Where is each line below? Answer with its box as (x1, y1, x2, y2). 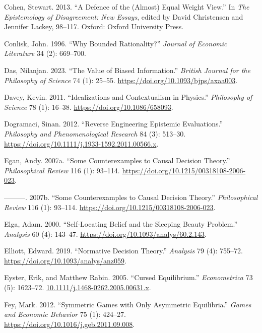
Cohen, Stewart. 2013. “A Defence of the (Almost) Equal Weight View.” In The (4, 2, 249, 12)
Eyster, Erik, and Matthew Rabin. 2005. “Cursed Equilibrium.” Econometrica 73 (4, 272, 253, 283)
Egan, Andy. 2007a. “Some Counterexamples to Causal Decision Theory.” (4, 155, 230, 166)
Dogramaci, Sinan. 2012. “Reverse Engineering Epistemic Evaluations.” (4, 118, 223, 129)
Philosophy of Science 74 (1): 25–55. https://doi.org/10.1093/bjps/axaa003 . (4, 75, 238, 85)
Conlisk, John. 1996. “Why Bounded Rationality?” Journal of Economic (4, 38, 227, 48)
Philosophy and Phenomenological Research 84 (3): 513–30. (4, 128, 186, 139)
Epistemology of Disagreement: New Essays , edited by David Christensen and (4, 11, 243, 22)
